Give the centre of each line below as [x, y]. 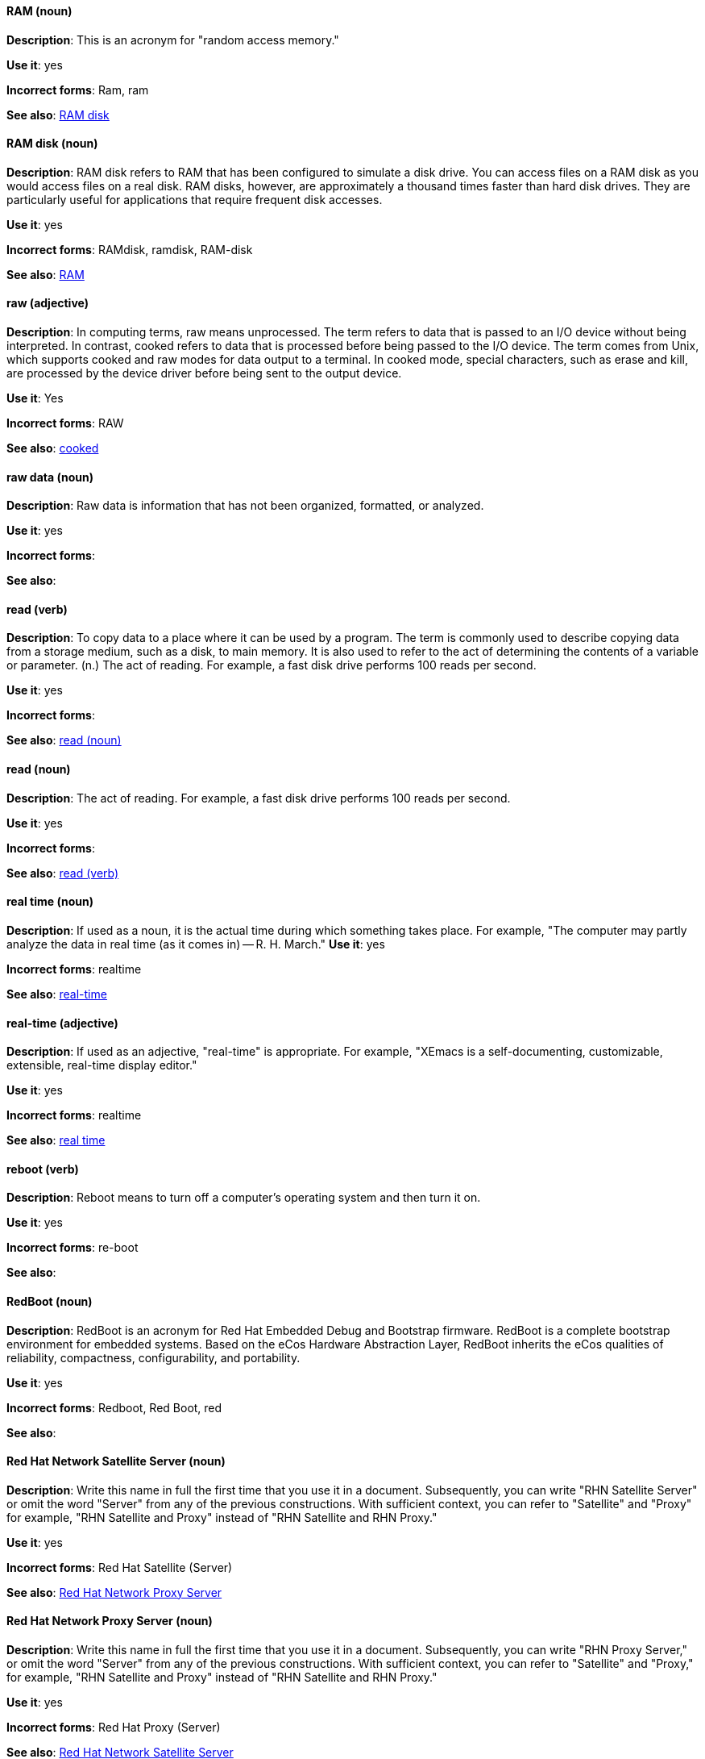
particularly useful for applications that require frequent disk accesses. [195, 199]
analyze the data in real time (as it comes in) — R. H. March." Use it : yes [196, 944]
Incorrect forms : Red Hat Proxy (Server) [114, 1728]
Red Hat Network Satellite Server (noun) [116, 1461]
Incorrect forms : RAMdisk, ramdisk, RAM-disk [130, 249]
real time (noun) [50, 902]
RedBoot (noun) [50, 1301]
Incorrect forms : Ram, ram [78, 90]
